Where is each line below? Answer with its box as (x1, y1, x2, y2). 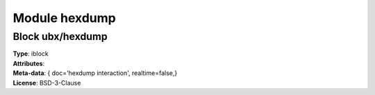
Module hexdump (12, 10, 116, 25)
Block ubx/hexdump (12, 30, 108, 43)
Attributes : (12, 59, 45, 67)
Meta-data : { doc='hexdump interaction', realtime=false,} (12, 69, 178, 77)
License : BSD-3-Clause (12, 78, 81, 87)
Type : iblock (12, 50, 49, 58)
